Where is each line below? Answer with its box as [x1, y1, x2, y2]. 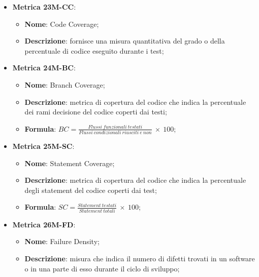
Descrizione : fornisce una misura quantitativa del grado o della [24, 35, 225, 46]
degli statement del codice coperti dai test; [24, 184, 157, 195]
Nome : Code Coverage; [24, 18, 99, 29]
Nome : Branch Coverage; [24, 79, 105, 90]
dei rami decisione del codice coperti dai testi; [24, 106, 167, 117]
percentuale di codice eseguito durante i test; [24, 45, 164, 56]
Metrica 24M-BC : [12, 62, 76, 73]
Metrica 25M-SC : [12, 141, 75, 151]
